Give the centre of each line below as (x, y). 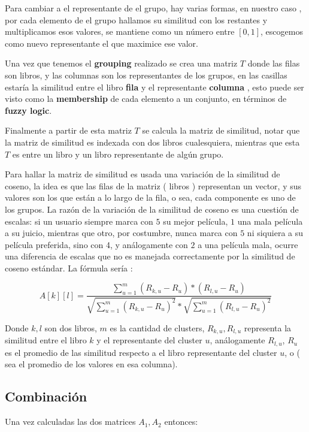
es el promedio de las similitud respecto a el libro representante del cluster (141, 352)
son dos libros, (71, 327)
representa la (268, 327)
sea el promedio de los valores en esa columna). (91, 364)
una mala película (270, 221)
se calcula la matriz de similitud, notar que (221, 130)
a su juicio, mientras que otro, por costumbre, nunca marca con (121, 233)
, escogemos (282, 31)
